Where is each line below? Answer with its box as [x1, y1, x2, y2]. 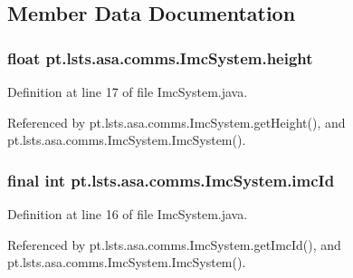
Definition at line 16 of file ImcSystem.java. [7, 205, 248, 223]
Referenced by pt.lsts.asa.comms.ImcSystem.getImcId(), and [7, 235, 341, 254]
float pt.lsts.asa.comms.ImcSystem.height [7, 46, 313, 69]
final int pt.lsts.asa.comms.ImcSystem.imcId [7, 168, 335, 191]
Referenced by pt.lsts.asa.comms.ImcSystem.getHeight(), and [7, 112, 346, 131]
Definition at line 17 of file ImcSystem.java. [7, 82, 248, 101]
